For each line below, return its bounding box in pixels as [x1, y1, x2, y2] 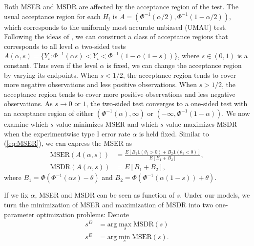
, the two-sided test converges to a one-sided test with [86, 98, 248, 109]
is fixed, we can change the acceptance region [106, 60, 242, 70]
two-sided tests [81, 41, 126, 51]
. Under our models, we [180, 190, 250, 200]
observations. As [4, 98, 53, 109]
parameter [4, 209, 35, 219]
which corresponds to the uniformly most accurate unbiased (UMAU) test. [4, 22, 227, 32]
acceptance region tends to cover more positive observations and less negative [4, 89, 235, 99]
